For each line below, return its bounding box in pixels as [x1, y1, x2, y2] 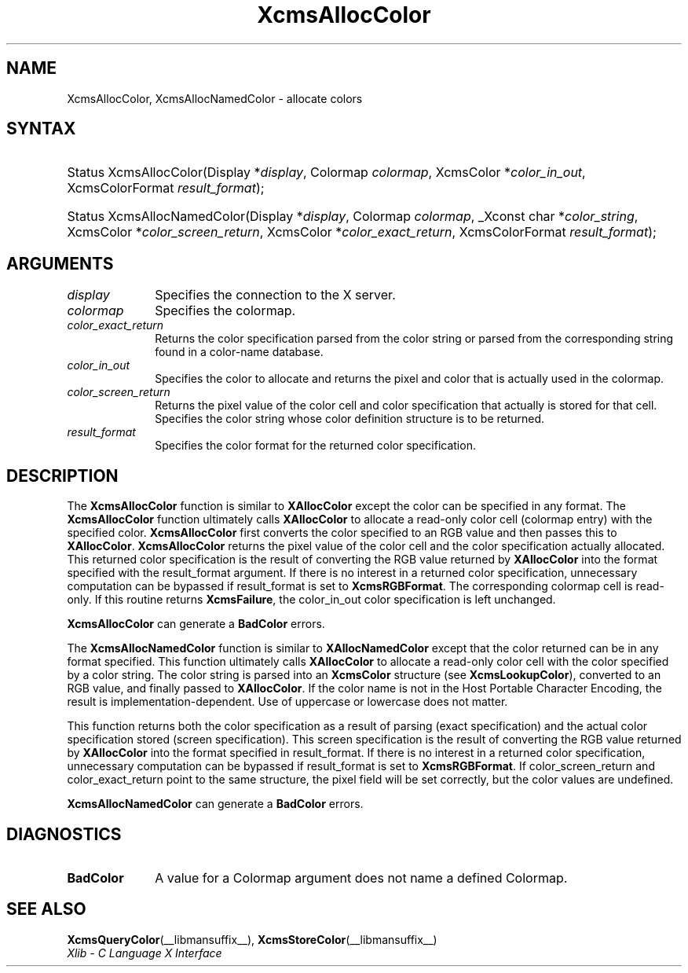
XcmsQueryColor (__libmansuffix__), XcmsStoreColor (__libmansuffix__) [67, 932, 437, 946]
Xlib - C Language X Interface [67, 945, 222, 960]
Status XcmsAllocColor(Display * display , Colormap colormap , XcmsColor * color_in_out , [67, 164, 586, 181]
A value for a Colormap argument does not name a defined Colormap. [155, 869, 568, 886]
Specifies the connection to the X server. [155, 287, 396, 303]
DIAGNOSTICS [6, 824, 122, 844]
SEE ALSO [6, 899, 86, 920]
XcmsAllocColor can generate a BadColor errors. [67, 617, 325, 631]
